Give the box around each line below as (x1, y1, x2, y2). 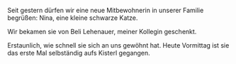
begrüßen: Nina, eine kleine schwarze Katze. (7, 14, 138, 22)
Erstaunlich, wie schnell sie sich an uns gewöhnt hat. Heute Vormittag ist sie (7, 41, 230, 49)
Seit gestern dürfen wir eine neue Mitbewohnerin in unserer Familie (7, 6, 204, 14)
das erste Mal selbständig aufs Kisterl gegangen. (7, 49, 150, 57)
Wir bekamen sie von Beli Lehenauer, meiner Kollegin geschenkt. (7, 28, 197, 36)
